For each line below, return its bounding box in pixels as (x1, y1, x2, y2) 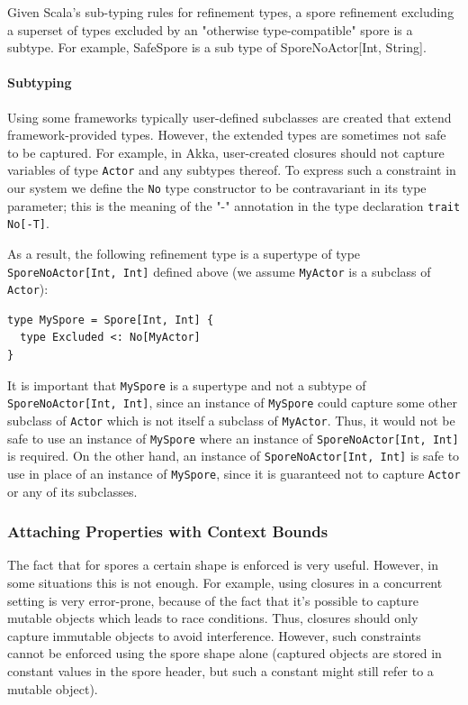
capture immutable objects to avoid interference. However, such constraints (7, 626, 421, 645)
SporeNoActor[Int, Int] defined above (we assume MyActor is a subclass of (7, 261, 431, 280)
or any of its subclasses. (7, 481, 138, 500)
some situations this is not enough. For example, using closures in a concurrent (7, 573, 443, 592)
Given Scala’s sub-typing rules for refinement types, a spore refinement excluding (7, 3, 454, 21)
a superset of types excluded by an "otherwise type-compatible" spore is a (7, 20, 413, 39)
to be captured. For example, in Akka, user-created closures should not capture (7, 142, 445, 161)
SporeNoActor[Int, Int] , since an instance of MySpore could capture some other (7, 393, 457, 412)
